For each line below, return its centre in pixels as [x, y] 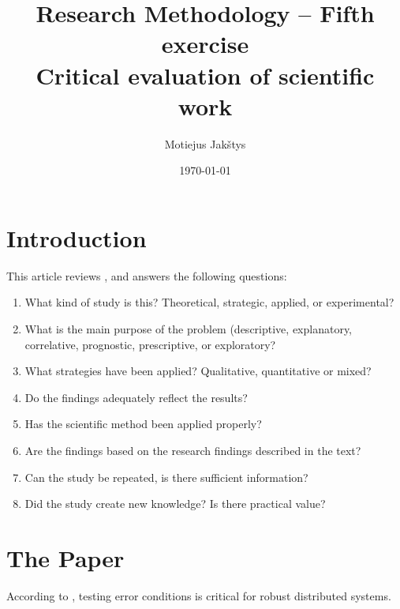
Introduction [77, 237]
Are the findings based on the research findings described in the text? [193, 450]
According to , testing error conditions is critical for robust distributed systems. [199, 595]
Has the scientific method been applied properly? [143, 424]
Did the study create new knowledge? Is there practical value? [175, 504]
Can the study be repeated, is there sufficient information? [166, 477]
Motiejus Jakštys [205, 143]
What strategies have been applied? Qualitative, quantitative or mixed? [198, 371]
